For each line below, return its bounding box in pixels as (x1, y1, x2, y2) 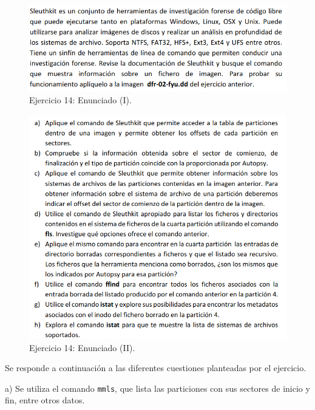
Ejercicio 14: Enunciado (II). (29, 341, 135, 354)
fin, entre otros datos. (5, 394, 85, 406)
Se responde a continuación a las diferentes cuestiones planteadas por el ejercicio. (5, 361, 307, 374)
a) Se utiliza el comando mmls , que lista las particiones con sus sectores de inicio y (5, 381, 310, 394)
